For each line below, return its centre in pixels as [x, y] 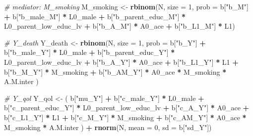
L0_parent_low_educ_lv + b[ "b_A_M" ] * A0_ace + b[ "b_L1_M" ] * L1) [120, 26]
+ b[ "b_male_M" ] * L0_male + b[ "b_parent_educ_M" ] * [95, 16]
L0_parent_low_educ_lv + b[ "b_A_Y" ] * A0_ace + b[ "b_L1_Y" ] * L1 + [121, 62]
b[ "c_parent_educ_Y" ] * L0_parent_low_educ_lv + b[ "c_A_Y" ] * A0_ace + [127, 108]
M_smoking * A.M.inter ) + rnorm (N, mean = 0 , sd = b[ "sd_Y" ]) [108, 127]
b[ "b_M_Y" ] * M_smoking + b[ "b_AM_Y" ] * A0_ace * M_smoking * [115, 71]
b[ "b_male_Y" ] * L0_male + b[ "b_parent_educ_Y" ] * [90, 52]
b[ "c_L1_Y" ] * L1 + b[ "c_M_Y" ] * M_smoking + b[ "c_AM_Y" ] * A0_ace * [125, 117]
